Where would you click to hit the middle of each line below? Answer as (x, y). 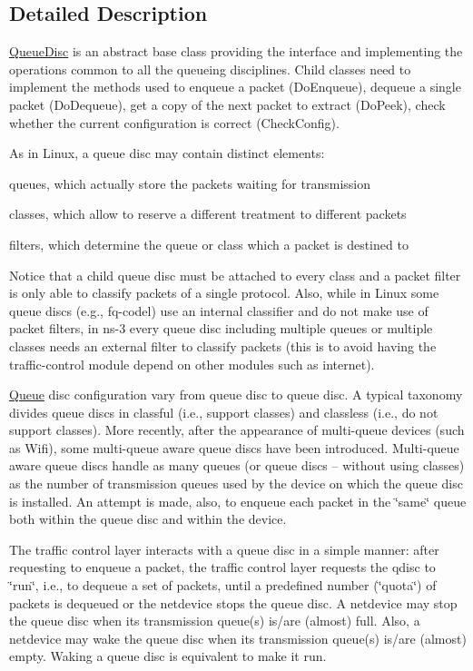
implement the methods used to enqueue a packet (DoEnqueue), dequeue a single (235, 87)
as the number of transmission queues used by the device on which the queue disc (236, 484)
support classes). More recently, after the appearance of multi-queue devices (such (237, 430)
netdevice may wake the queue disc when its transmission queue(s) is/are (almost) (238, 638)
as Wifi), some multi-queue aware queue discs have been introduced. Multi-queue (234, 447)
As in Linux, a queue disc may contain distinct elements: (167, 153)
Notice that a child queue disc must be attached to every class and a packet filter (235, 275)
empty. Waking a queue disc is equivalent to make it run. (168, 656)
